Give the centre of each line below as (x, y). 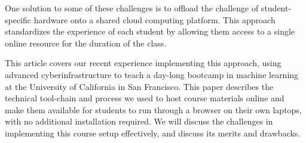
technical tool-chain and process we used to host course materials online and (145, 98)
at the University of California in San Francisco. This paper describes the (139, 86)
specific (18, 19)
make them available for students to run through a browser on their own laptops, (153, 109)
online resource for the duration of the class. (86, 43)
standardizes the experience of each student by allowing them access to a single (150, 31)
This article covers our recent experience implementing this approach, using (143, 63)
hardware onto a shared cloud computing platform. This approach (154, 19)
